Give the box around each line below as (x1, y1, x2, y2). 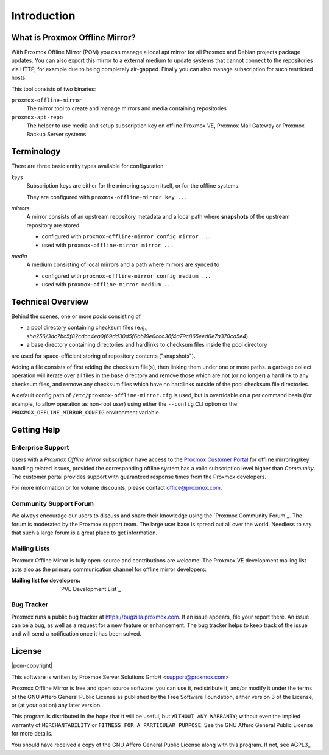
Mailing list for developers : (11, 576, 81, 584)
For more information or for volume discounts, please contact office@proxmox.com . (11, 484, 222, 492)
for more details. (11, 730, 53, 737)
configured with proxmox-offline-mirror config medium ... (41, 272, 211, 280)
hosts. (11, 74, 27, 82)
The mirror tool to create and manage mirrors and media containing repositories (26, 105, 227, 112)
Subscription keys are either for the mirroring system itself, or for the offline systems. (26, 182, 240, 190)
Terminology (11, 146, 61, 157)
